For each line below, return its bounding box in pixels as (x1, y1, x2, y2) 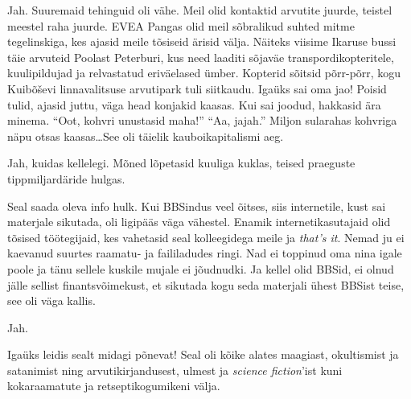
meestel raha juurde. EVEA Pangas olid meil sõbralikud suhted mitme (7, 17, 355, 34)
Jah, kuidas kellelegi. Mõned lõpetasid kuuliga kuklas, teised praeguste (7, 154, 356, 171)
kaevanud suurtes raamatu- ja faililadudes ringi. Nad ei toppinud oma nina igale (7, 245, 402, 261)
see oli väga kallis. (7, 292, 96, 309)
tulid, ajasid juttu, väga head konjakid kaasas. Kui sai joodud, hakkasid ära (7, 96, 381, 113)
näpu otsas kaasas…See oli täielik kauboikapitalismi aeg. (7, 127, 284, 144)
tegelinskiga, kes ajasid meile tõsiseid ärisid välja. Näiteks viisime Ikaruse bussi (7, 33, 397, 50)
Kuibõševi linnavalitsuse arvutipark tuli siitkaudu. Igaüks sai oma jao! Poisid (7, 80, 387, 97)
